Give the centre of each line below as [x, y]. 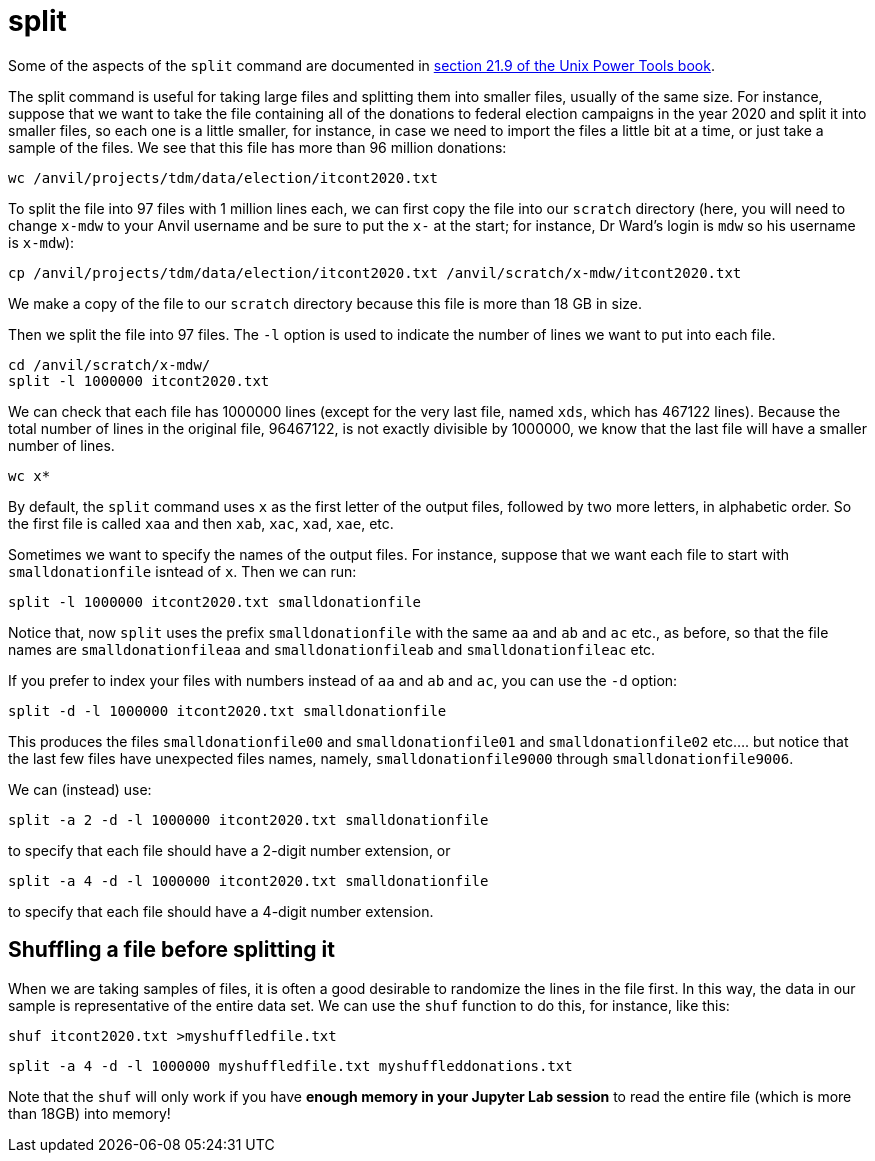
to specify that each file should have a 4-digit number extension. [221, 911]
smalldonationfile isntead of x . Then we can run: [182, 571]
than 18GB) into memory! [89, 1113]
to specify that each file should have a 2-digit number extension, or [229, 850]
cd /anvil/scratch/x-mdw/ [109, 364]
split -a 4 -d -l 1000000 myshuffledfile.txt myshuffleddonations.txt [290, 1065]
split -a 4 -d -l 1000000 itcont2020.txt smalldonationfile [248, 880]
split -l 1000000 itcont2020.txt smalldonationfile [215, 601]
